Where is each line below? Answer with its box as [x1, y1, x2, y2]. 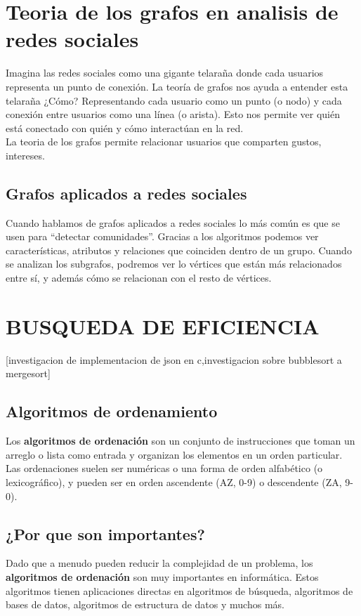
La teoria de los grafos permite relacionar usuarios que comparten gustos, [6, 134, 322, 149]
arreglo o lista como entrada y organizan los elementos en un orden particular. [6, 447, 343, 461]
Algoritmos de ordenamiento [6, 400, 218, 422]
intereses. [6, 148, 45, 162]
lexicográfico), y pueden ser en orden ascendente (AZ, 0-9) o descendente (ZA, [6, 474, 342, 489]
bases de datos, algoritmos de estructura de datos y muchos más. [6, 597, 284, 612]
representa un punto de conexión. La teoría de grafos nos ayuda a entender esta [6, 79, 348, 93]
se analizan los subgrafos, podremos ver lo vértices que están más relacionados [6, 256, 342, 271]
